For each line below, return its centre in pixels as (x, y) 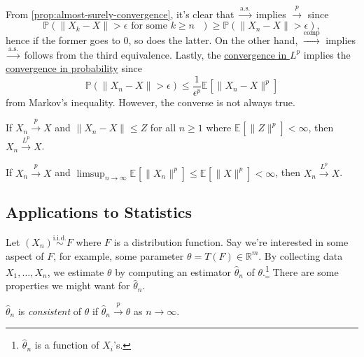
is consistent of (50, 311)
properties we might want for (68, 285)
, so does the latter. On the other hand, (213, 40)
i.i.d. (59, 239)
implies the (327, 54)
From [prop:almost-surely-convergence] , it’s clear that (120, 14)
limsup (91, 174)
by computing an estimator (173, 271)
